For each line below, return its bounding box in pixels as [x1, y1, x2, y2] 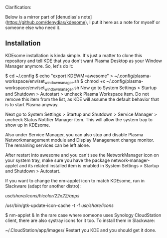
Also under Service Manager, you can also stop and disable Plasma [5, 132, 144, 138]
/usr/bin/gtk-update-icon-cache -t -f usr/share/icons [5, 202, 114, 208]
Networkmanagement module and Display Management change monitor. [5, 137, 155, 143]
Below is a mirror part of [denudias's [5, 14, 80, 20]
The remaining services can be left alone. [5, 142, 91, 148]
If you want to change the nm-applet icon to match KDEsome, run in [5, 178, 145, 184]
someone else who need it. [5, 25, 61, 31]
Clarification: [5, 5, 31, 10]
